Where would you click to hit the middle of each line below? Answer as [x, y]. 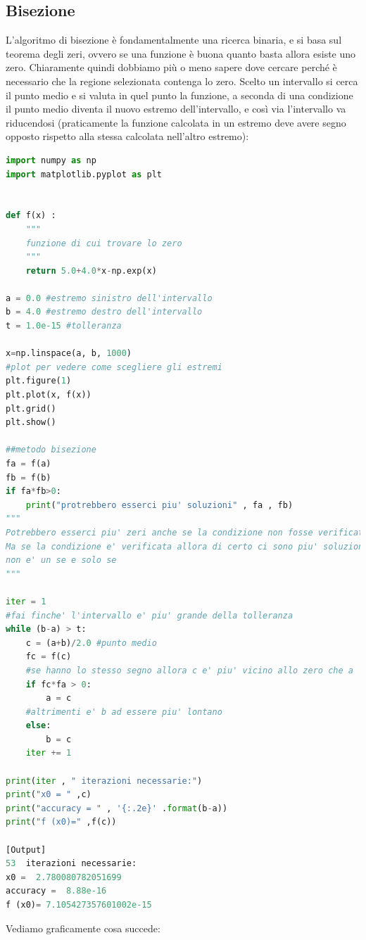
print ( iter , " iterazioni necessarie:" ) [104, 781]
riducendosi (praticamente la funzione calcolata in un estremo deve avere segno [176, 122]
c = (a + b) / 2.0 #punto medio [91, 643]
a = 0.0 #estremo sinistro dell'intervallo [109, 298]
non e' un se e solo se [61, 560]
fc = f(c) [49, 657]
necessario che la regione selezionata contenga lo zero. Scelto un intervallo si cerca [182, 81]
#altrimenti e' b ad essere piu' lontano [124, 712]
